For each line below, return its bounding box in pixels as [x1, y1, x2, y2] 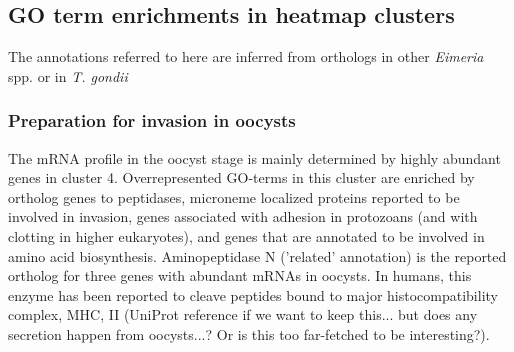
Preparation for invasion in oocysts [8, 108, 296, 133]
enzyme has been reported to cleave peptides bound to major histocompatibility [8, 284, 498, 305]
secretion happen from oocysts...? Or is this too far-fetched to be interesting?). [8, 323, 490, 344]
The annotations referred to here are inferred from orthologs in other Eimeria [8, 46, 484, 67]
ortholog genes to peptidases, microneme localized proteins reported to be [8, 186, 460, 207]
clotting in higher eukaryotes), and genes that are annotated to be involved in [8, 225, 485, 246]
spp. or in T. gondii [8, 65, 128, 86]
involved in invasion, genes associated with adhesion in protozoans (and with [8, 206, 478, 227]
